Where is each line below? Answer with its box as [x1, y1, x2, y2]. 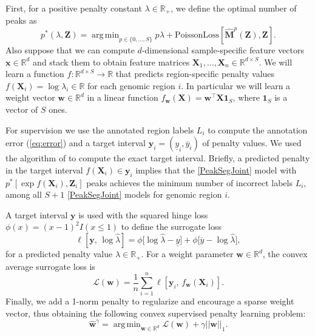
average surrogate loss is [5, 260, 95, 272]
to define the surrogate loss [121, 220, 222, 233]
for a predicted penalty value [5, 247, 113, 260]
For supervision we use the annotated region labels [5, 123, 194, 136]
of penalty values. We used [202, 136, 302, 149]
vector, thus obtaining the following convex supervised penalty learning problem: [5, 306, 306, 319]
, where [232, 91, 260, 104]
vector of [5, 103, 38, 116]
